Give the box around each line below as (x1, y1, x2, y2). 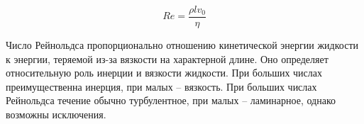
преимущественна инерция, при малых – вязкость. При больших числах (6, 79, 317, 94)
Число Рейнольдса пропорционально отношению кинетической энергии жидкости (6, 38, 358, 52)
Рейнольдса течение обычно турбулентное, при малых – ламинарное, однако (6, 93, 336, 108)
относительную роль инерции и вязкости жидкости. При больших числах (6, 65, 323, 80)
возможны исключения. (6, 107, 106, 122)
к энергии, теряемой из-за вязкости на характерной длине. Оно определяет (6, 51, 329, 66)
